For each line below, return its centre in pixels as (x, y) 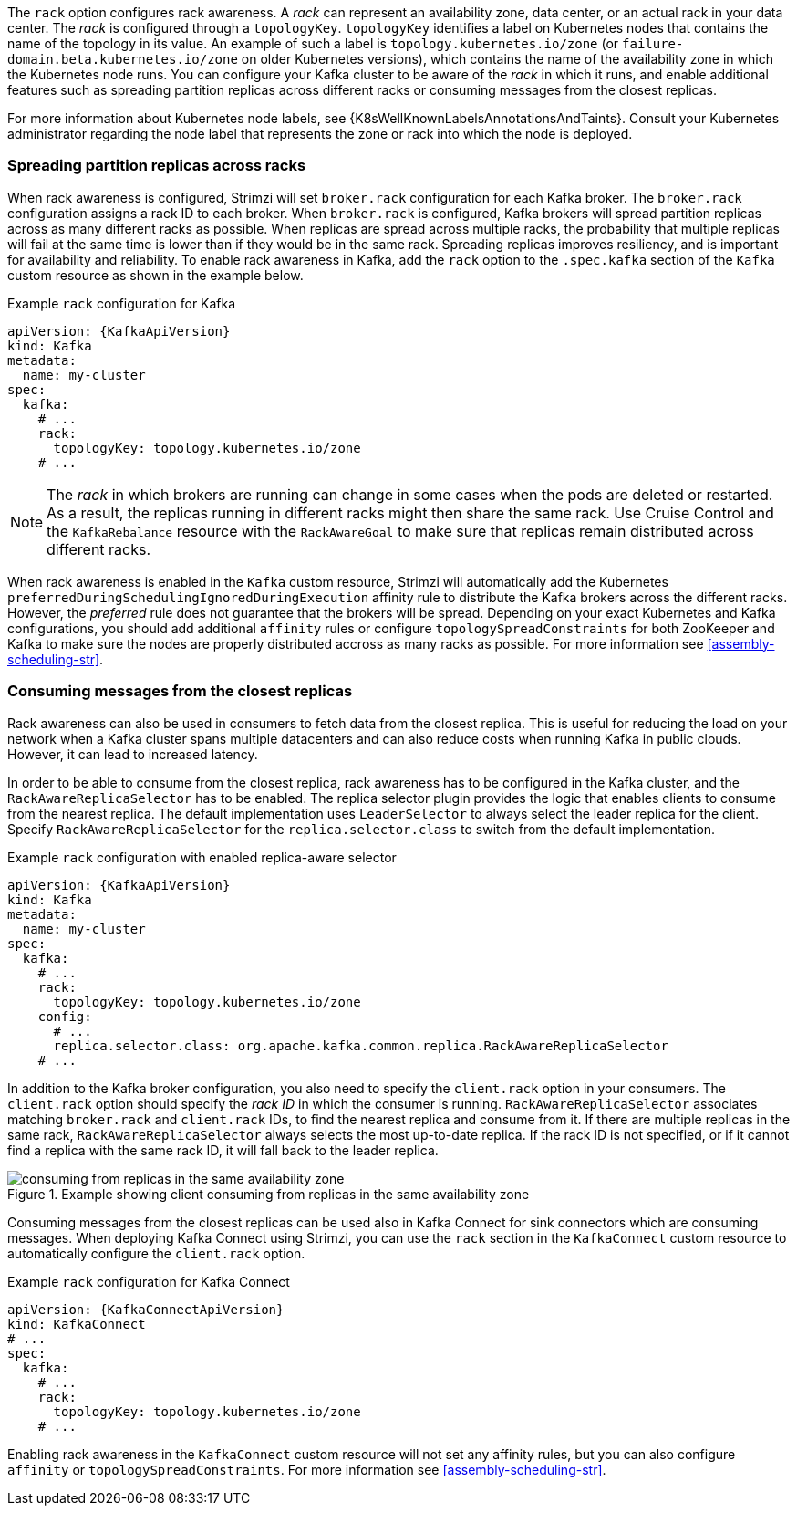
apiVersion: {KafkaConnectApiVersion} (146, 1309)
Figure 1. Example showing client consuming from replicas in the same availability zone (269, 1194)
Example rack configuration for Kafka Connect (149, 1281)
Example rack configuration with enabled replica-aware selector (202, 857)
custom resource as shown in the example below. (155, 275)
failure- (653, 44)
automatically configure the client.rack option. (156, 1253)
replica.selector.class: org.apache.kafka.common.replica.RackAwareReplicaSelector (361, 1045)
